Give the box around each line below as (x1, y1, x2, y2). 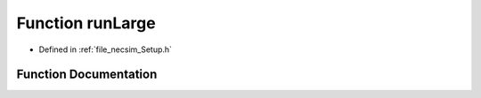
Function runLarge (16, 13, 156, 33)
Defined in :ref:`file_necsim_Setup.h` (38, 44, 173, 55)
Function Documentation (16, 67, 158, 82)
